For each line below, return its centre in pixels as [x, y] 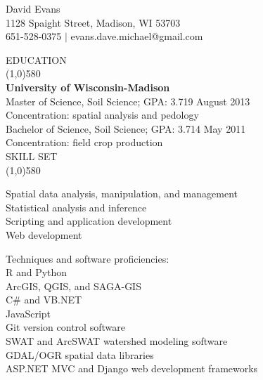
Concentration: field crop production [84, 142]
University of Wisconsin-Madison [88, 87]
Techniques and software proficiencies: [88, 258]
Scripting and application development [89, 221]
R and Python [37, 272]
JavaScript [28, 313]
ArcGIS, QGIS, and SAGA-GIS [73, 286]
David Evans [33, 8]
